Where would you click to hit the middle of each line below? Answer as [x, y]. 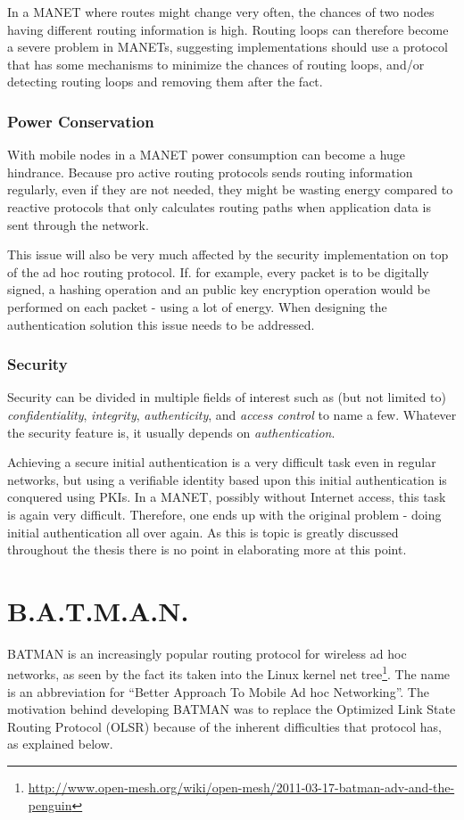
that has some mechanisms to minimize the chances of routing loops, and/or [216, 64]
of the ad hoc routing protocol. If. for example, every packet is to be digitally [218, 271]
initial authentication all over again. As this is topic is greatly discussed [203, 532]
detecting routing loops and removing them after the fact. [165, 82]
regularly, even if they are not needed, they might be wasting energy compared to [230, 189]
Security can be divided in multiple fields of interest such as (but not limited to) [227, 397]
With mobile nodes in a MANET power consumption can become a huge [207, 155]
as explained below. [60, 744]
